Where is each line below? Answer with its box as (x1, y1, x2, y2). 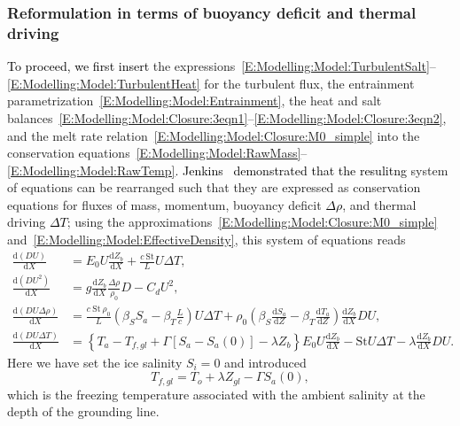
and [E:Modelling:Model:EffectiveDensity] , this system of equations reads (7, 230, 406, 249)
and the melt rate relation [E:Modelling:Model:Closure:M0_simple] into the (7, 126, 420, 144)
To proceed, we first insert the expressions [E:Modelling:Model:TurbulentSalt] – (7, 57, 436, 75)
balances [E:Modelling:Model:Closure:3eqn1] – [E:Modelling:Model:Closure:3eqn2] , (7, 108, 447, 127)
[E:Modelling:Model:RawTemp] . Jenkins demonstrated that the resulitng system (7, 160, 448, 179)
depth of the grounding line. (7, 402, 160, 421)
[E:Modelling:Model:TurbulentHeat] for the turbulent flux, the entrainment (7, 74, 415, 92)
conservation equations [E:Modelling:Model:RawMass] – (7, 143, 308, 162)
